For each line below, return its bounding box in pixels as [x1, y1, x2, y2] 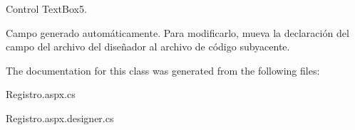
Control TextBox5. [6, 1, 87, 16]
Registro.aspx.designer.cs [6, 110, 114, 125]
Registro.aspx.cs [6, 87, 76, 102]
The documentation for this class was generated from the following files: [6, 63, 320, 77]
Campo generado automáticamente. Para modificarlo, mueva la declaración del [6, 25, 349, 40]
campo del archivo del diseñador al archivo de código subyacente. [6, 39, 290, 54]
